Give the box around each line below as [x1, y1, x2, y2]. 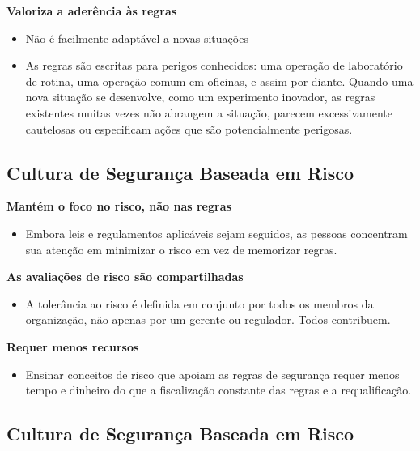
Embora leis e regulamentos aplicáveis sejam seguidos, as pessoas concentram [25, 224, 408, 241]
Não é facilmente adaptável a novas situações [25, 29, 248, 46]
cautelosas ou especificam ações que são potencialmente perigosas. [25, 120, 353, 137]
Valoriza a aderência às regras [6, 2, 177, 19]
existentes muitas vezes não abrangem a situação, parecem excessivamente [25, 104, 392, 121]
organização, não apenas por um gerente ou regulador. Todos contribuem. [25, 311, 391, 328]
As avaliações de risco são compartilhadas [6, 268, 244, 285]
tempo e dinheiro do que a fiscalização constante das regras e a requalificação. [25, 381, 412, 398]
